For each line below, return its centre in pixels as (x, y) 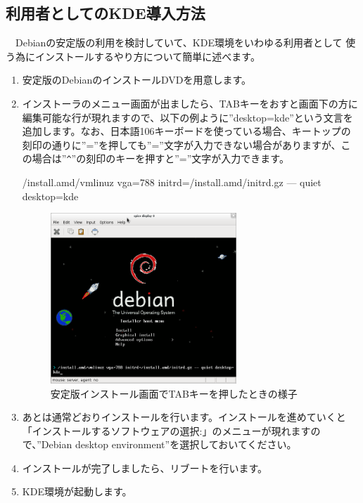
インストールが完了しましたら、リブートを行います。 (145, 468)
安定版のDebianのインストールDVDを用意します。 (136, 80)
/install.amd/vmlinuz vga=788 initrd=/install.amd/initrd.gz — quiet (172, 182)
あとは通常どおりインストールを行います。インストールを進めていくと (184, 417)
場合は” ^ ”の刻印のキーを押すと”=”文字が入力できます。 (160, 158)
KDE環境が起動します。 (77, 491)
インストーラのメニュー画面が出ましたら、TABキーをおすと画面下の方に (190, 103)
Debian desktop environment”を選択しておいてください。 (169, 444)
